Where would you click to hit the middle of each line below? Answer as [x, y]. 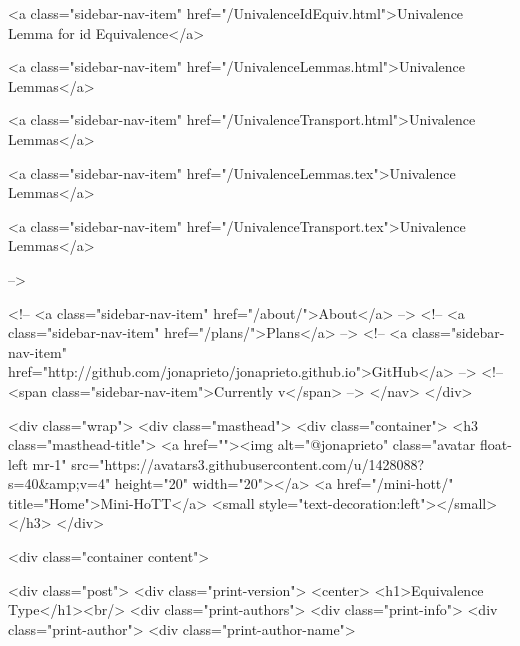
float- [495, 444]
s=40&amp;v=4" [59, 483]
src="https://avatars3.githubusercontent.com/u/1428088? [248, 463]
